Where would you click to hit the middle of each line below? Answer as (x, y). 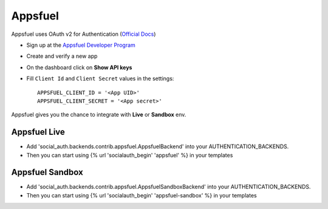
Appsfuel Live (38, 132)
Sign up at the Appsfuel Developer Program (81, 45)
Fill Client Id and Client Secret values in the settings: (100, 78)
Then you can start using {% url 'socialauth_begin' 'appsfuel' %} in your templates (130, 155)
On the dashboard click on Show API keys (79, 67)
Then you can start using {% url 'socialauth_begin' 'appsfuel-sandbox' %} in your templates (142, 195)
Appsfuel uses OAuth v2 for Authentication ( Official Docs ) (84, 34)
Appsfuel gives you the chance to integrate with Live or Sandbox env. (99, 115)
